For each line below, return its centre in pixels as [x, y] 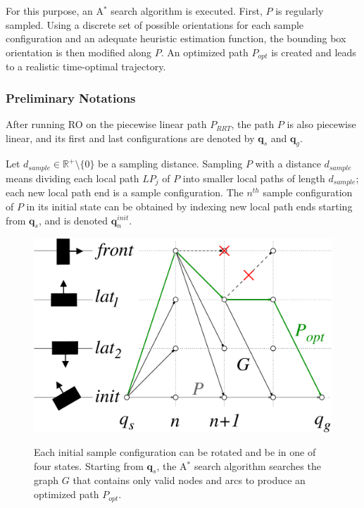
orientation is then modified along [79, 52]
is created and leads [314, 52]
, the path [253, 124]
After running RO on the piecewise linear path [106, 124]
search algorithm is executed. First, [187, 11]
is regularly [300, 11]
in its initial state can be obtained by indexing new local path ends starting [189, 206]
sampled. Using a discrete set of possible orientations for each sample [155, 24]
